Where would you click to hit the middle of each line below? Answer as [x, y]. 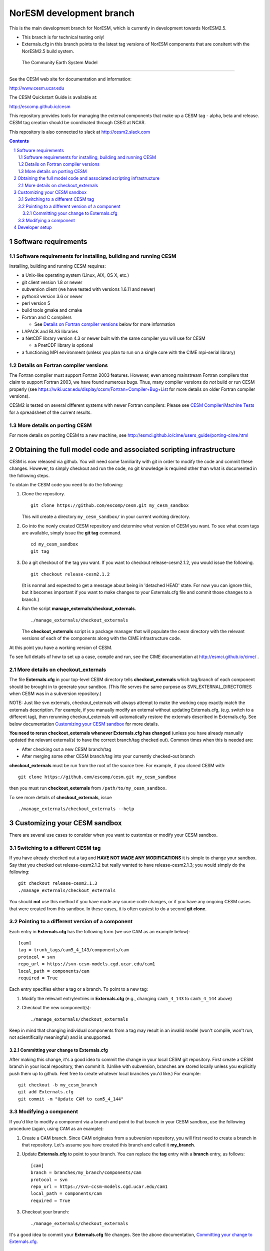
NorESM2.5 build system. [48, 51]
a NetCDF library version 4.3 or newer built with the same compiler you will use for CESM [114, 338]
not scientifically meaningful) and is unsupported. [60, 1037]
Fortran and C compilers [47, 317]
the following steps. [29, 475]
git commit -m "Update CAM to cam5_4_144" [71, 1099]
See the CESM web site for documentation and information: [70, 79]
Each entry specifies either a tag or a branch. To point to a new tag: [79, 989]
